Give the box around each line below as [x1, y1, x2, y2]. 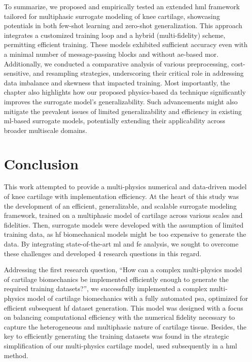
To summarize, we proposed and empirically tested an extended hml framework [4, 1, 240, 11]
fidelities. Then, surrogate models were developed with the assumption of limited [4, 219, 244, 230]
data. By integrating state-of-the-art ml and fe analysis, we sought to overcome [4, 239, 238, 248]
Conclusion [4, 153, 79, 173]
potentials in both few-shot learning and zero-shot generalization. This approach [4, 20, 242, 31]
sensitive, [4, 68, 31, 78]
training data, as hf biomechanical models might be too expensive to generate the [4, 229, 246, 239]
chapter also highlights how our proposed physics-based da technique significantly [4, 87, 246, 97]
